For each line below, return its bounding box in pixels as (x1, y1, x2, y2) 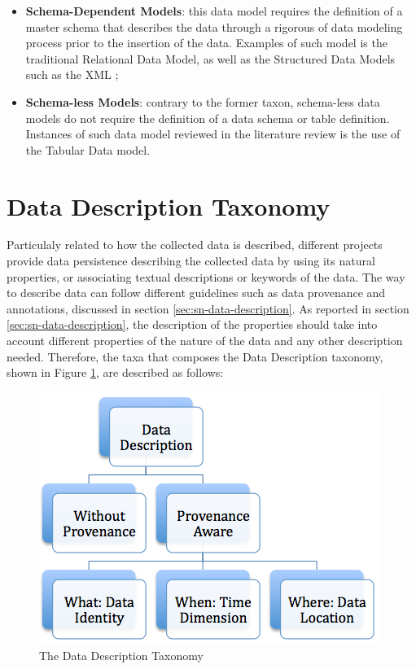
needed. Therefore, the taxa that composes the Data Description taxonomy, (7, 348, 383, 365)
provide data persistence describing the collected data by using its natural (7, 252, 375, 269)
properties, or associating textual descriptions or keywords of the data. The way (7, 268, 405, 285)
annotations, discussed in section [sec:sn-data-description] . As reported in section (7, 300, 409, 317)
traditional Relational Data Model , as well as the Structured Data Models (25, 50, 396, 67)
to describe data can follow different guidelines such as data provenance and (7, 284, 386, 301)
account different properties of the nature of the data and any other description (7, 332, 403, 349)
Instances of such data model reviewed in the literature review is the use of (25, 125, 401, 142)
